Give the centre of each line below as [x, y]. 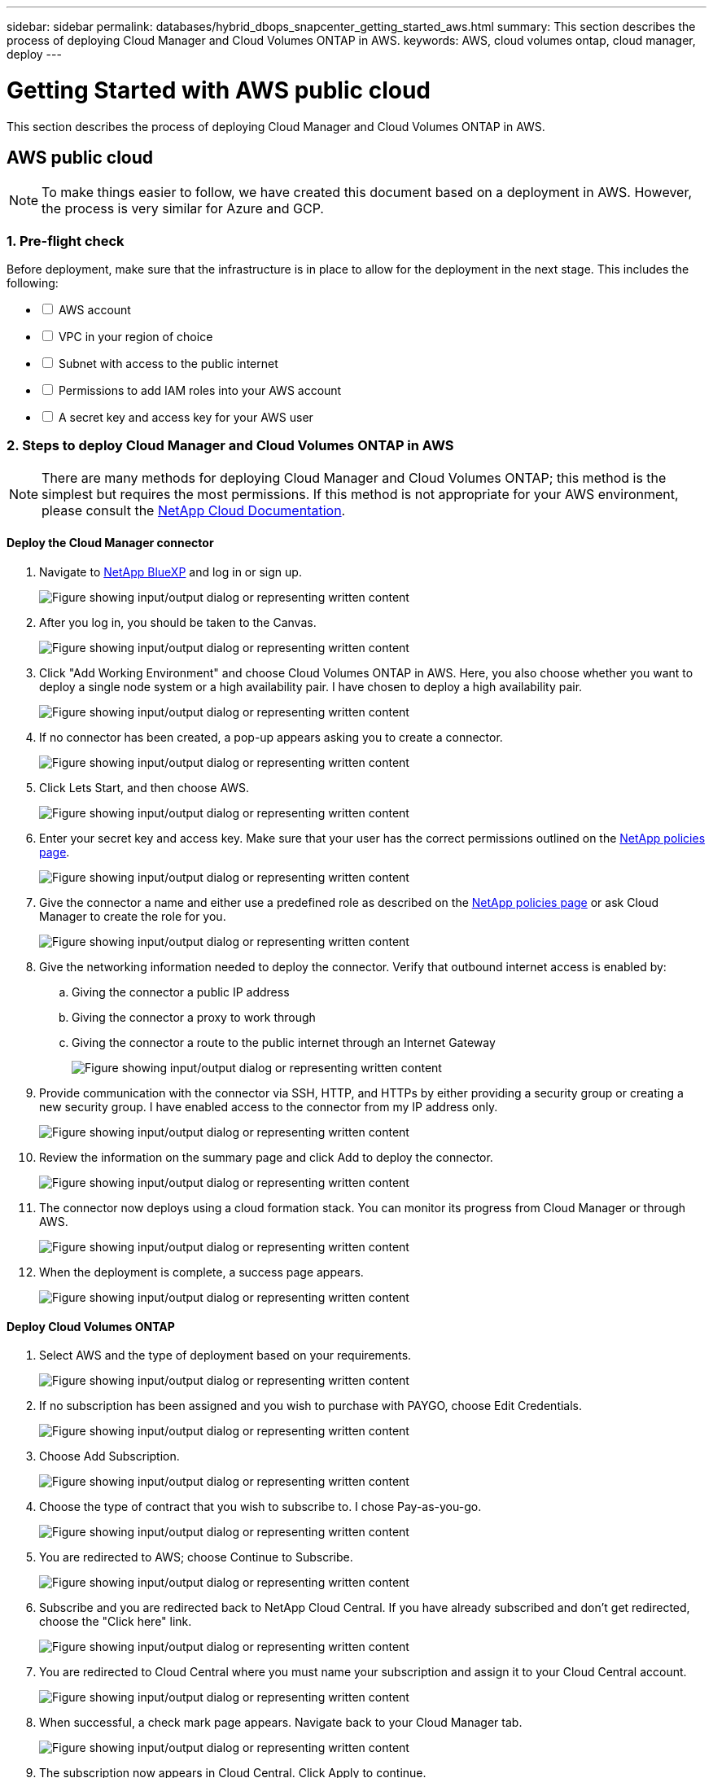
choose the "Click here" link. [116, 1622]
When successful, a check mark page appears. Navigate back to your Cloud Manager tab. [281, 1723]
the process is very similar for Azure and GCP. [183, 209]
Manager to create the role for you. [133, 917]
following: [33, 283]
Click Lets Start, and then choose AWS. [144, 788]
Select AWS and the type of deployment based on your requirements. [225, 1355]
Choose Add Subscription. [109, 1456]
